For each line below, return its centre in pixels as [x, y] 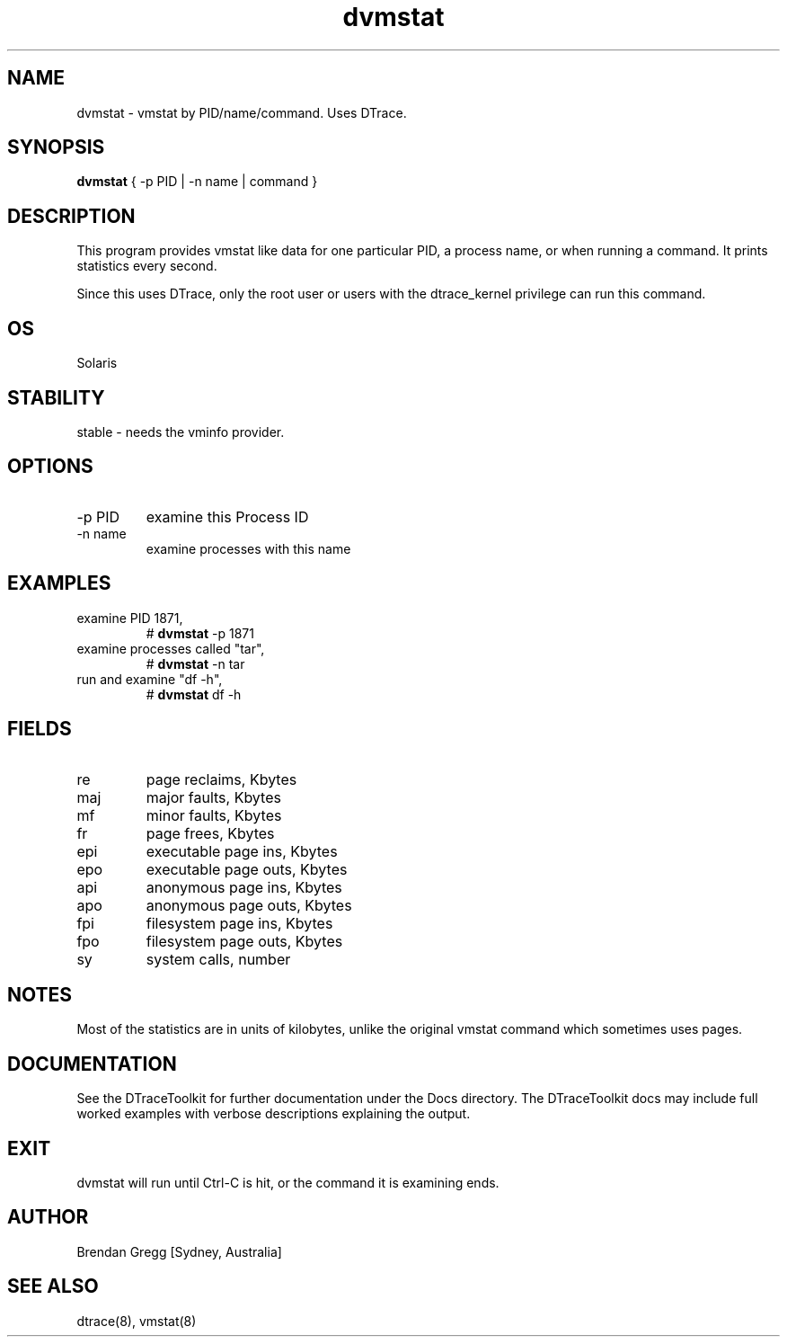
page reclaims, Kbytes [221, 779]
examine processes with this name [248, 548]
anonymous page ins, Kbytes [244, 887]
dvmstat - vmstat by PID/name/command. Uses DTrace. [242, 112]
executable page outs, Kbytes [247, 869]
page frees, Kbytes [210, 833]
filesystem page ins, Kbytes [239, 923]
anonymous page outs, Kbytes [249, 905]
